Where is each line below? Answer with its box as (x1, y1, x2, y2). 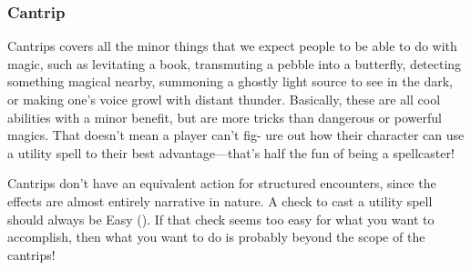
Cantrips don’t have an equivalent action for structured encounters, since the (7, 174, 436, 193)
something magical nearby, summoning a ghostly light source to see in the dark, (7, 72, 453, 91)
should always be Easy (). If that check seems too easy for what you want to (7, 209, 435, 228)
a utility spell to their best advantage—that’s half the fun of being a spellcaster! (7, 143, 455, 162)
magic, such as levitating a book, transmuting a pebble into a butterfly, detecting (7, 54, 462, 73)
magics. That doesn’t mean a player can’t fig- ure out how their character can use (7, 125, 465, 145)
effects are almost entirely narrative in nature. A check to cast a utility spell (7, 191, 433, 210)
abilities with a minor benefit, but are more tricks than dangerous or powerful (7, 107, 442, 126)
